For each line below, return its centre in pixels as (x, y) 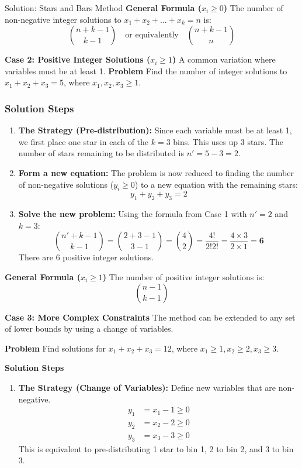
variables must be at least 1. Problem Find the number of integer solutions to (146, 70)
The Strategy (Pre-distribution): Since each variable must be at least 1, (155, 130)
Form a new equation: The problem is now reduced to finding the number (156, 172)
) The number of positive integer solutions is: (183, 276)
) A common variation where (224, 59)
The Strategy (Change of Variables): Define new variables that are (147, 387)
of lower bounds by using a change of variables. (89, 328)
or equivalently (152, 35)
